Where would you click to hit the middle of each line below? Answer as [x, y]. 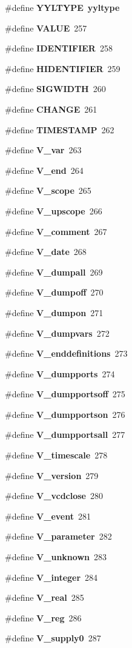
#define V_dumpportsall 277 [65, 435]
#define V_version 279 [52, 475]
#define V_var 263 [43, 150]
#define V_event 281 [48, 516]
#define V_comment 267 [56, 231]
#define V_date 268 [46, 252]
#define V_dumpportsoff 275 [65, 394]
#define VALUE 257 [46, 28]
